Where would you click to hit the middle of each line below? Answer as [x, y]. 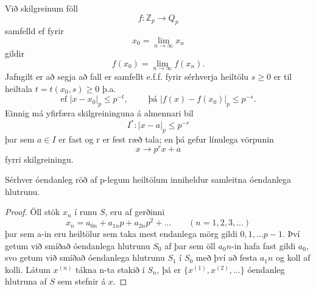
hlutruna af [26, 281]
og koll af [293, 257]
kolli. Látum [28, 269]
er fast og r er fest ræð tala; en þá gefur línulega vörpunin [166, 139]
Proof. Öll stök [33, 212]
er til [283, 76]
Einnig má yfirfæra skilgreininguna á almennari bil [99, 113]
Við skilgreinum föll [41, 8]
